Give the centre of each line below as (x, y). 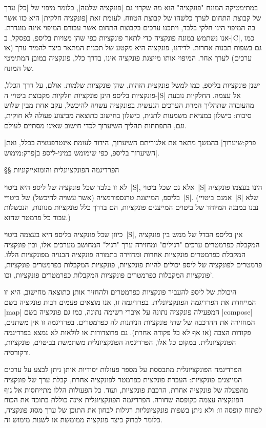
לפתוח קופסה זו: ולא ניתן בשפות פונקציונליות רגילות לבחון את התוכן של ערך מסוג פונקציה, (133, 409)
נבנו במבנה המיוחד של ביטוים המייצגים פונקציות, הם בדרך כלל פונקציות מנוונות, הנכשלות (131, 207)
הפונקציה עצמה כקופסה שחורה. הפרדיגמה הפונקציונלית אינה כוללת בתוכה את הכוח (124, 400)
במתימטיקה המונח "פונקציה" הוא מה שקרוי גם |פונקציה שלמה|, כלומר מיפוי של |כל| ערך (131, 7)
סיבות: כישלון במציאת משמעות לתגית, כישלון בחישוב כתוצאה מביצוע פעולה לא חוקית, (128, 115)
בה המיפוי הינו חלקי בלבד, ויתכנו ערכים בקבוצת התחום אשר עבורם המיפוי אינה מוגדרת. (130, 27)
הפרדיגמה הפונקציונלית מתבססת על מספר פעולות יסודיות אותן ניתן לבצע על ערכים (123, 369)
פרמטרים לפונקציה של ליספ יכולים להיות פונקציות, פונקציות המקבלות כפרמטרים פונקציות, (133, 265)
